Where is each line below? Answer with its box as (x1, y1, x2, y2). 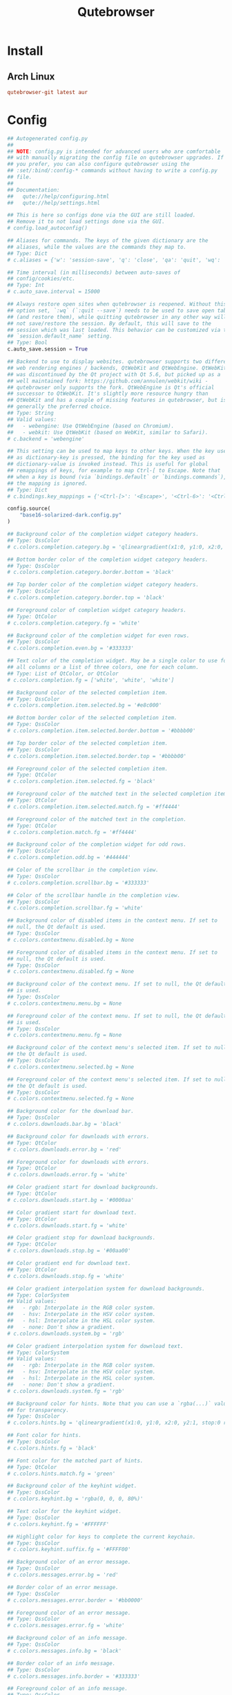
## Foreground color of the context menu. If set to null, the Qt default (7, 1012, 227, 1019)
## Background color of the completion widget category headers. (7, 530, 199, 538)
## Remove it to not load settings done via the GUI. (7, 219, 166, 225)
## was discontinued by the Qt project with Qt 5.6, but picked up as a (7, 371, 221, 378)
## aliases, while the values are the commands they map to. (7, 243, 187, 250)
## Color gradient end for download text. (7, 1260, 131, 1267)
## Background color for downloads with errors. (7, 1133, 150, 1140)
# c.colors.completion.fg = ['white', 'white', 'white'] (7, 676, 175, 683)
